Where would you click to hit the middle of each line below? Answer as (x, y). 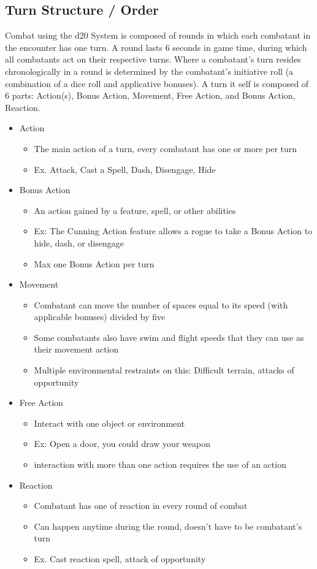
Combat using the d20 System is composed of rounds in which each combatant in (158, 35)
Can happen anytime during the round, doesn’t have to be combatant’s (168, 526)
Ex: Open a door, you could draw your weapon (122, 444)
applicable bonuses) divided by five (100, 317)
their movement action (76, 349)
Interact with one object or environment (109, 423)
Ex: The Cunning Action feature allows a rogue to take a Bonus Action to (173, 231)
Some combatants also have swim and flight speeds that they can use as (169, 337)
